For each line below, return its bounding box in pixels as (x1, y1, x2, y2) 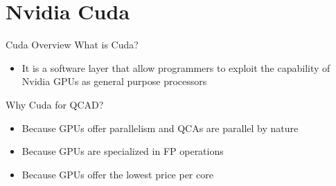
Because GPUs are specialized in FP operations (21, 144, 224, 158)
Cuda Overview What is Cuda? (6, 37, 139, 52)
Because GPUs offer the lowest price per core (21, 167, 213, 181)
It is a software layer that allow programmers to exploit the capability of (21, 60, 330, 75)
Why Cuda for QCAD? (6, 97, 104, 111)
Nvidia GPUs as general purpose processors (21, 74, 207, 89)
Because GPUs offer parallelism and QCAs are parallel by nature (21, 120, 299, 135)
